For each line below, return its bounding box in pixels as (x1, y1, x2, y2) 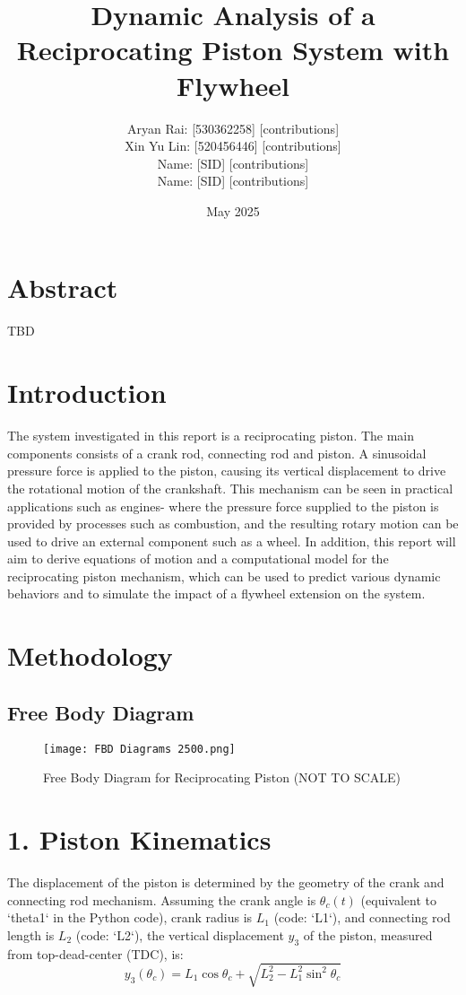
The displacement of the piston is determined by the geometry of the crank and (7, 873, 444, 892)
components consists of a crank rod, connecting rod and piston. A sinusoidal (7, 443, 427, 462)
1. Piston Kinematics (7, 821, 272, 858)
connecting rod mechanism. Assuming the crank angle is (7, 890, 316, 909)
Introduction (7, 374, 167, 411)
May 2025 (206, 201, 260, 220)
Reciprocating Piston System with (16, 31, 450, 68)
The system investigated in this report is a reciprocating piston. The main (7, 426, 415, 445)
